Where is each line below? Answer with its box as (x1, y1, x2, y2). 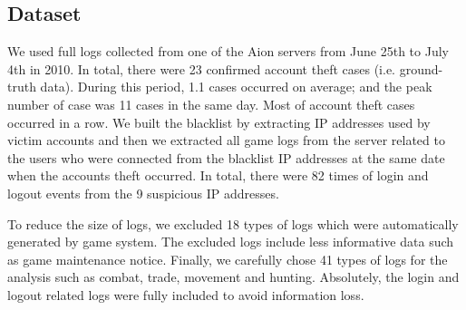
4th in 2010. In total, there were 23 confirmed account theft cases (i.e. (7, 59, 396, 78)
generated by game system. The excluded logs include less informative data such (7, 232, 454, 251)
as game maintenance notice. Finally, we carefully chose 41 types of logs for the (7, 249, 448, 268)
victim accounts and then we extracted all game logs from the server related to (7, 131, 445, 150)
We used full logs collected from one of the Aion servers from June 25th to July (7, 42, 449, 61)
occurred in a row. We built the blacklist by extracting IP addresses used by (7, 112, 431, 131)
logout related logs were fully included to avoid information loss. (7, 285, 364, 304)
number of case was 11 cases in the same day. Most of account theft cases (7, 94, 415, 113)
